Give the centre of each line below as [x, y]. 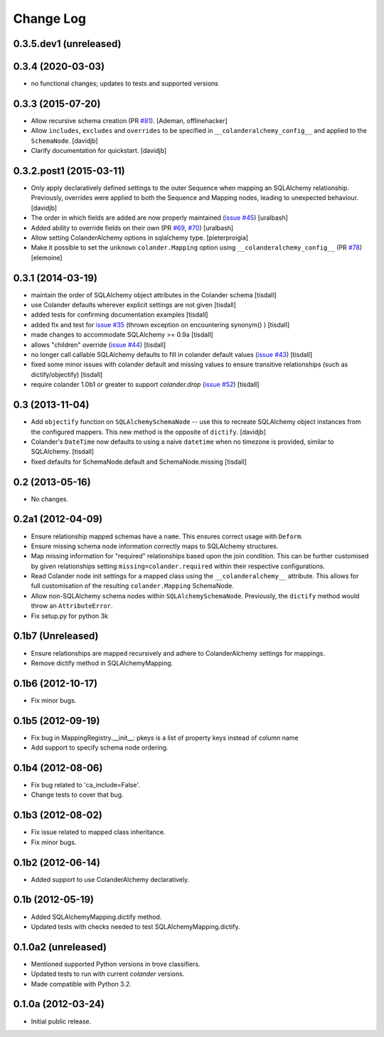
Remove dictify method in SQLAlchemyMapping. [102, 663]
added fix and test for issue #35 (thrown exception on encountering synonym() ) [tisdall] [160, 324]
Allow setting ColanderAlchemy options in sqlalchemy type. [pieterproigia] [140, 238]
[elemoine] [47, 257]
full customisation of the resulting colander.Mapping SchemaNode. [132, 586]
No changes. [50, 499]
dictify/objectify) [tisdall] [67, 374]
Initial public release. [61, 1021]
